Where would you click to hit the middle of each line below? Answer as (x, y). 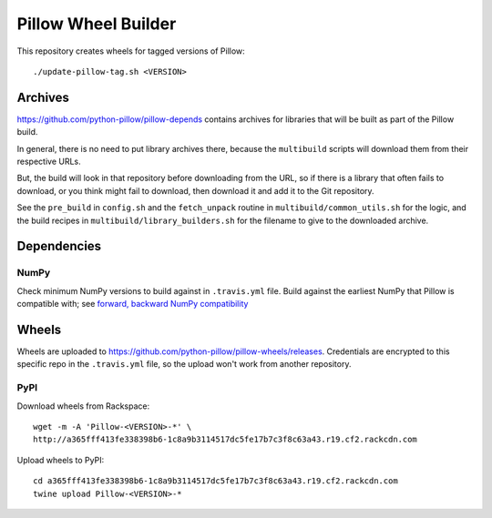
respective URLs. (49, 162)
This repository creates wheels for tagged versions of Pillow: (131, 51)
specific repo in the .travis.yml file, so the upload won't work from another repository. (184, 364)
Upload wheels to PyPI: (61, 460)
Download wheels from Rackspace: (83, 406)
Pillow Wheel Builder (97, 24)
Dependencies (59, 246)
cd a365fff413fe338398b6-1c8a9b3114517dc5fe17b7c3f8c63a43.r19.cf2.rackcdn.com (215, 481)
